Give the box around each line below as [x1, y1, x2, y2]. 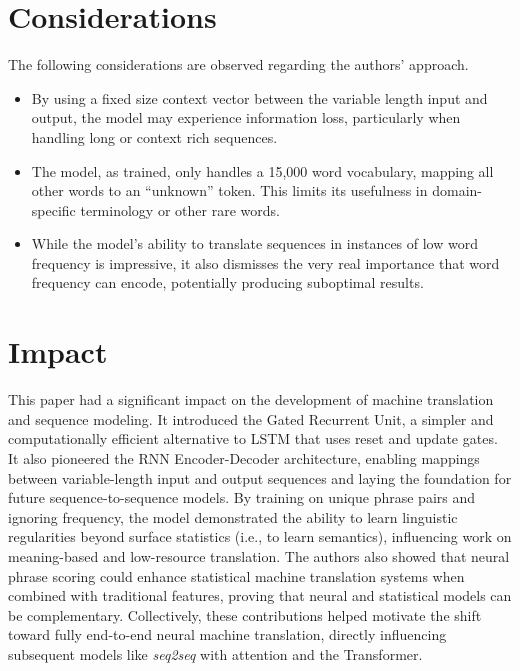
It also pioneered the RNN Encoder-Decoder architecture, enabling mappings [8, 447, 480, 468]
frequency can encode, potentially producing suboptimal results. [31, 272, 424, 293]
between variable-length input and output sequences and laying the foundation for [8, 467, 512, 488]
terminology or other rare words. [80, 199, 280, 220]
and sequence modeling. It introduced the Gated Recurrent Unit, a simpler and [8, 408, 494, 429]
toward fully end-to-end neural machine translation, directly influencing [8, 624, 447, 645]
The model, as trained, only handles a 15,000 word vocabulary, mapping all [31, 160, 494, 181]
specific [31, 199, 76, 220]
